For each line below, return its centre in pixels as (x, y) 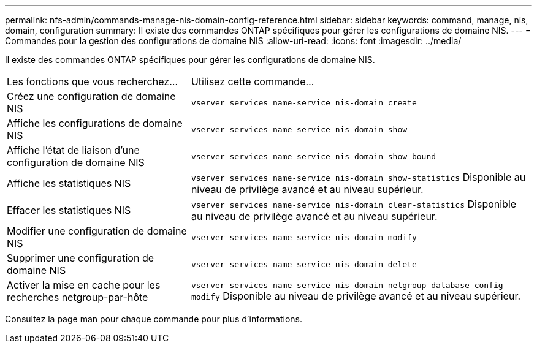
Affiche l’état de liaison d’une (73, 150)
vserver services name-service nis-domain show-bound (314, 156)
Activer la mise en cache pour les (84, 285)
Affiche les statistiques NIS (69, 183)
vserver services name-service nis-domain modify (304, 237)
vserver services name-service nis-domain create (304, 102)
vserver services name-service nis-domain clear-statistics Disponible (354, 204)
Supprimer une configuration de (81, 258)
